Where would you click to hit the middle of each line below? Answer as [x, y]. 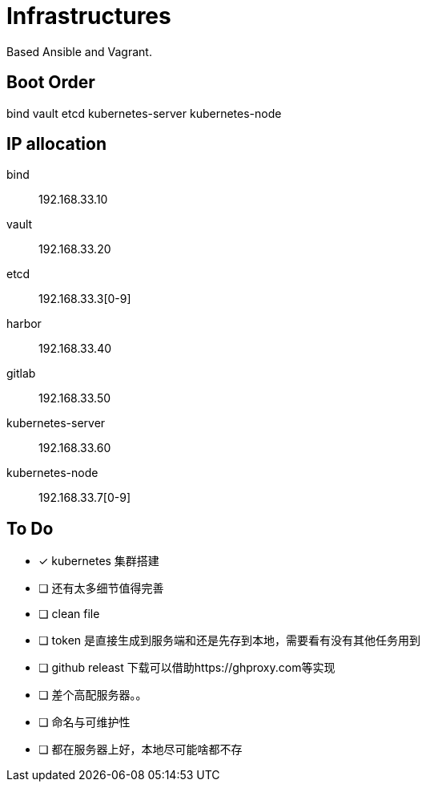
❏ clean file [69, 614]
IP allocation [57, 144]
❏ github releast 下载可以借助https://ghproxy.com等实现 [187, 668]
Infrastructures [89, 16]
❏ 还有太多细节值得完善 [101, 588]
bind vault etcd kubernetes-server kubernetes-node [144, 113]
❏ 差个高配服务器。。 [93, 695]
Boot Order [51, 83]
